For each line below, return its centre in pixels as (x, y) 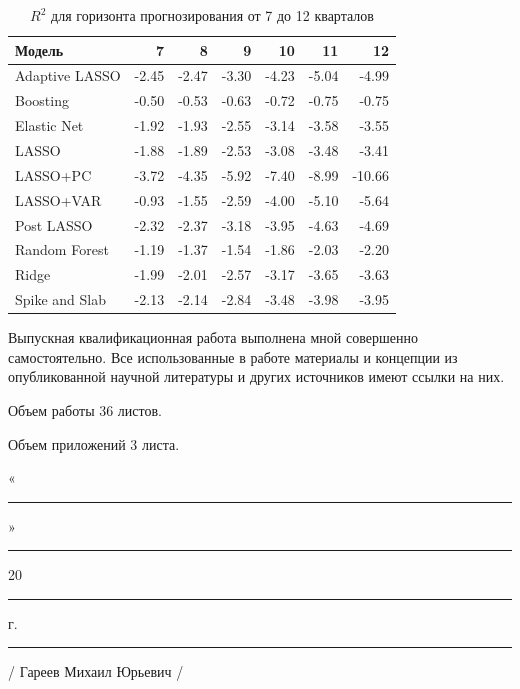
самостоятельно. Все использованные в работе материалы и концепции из (233, 356)
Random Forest (62, 249)
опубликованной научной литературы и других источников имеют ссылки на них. (256, 376)
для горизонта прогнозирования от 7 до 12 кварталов (212, 15)
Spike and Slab (61, 299)
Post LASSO (54, 224)
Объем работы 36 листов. (85, 409)
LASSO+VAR (58, 199)
